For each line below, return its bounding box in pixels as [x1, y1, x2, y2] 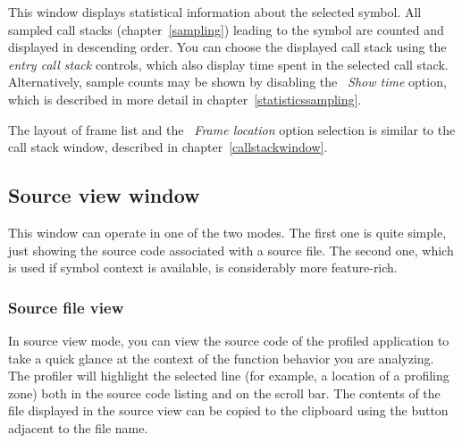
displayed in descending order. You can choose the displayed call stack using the [8, 38, 447, 56]
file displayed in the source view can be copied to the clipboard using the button [8, 401, 449, 420]
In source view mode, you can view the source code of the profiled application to [8, 330, 449, 349]
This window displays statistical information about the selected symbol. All [8, 3, 422, 21]
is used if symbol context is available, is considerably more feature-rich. [8, 258, 398, 277]
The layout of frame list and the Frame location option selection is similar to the [8, 120, 456, 138]
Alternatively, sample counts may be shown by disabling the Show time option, [8, 72, 447, 91]
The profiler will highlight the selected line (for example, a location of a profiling [8, 366, 449, 385]
